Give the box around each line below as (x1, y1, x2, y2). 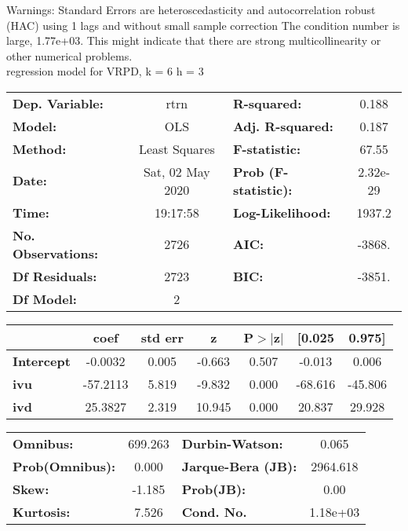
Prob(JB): (181, 479, 246, 498)
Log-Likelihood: (232, 203, 331, 222)
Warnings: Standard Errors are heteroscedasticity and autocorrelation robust (6, 2, 376, 17)
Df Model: (13, 289, 77, 308)
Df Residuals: (13, 266, 97, 285)
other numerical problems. (6, 47, 133, 64)
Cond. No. (181, 502, 247, 521)
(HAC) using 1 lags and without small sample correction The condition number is (6, 16, 400, 33)
